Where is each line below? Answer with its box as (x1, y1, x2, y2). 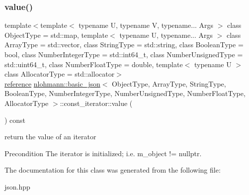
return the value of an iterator (4, 131, 96, 142)
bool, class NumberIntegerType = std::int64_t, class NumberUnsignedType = (4, 49, 243, 59)
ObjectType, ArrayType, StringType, (112, 78, 226, 89)
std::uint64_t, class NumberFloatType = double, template (4, 59, 183, 69)
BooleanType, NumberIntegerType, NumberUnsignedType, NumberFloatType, (4, 88, 246, 98)
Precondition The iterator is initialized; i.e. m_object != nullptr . (4, 148, 202, 158)
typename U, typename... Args (119, 29, 213, 40)
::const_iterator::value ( (60, 97, 133, 108)
